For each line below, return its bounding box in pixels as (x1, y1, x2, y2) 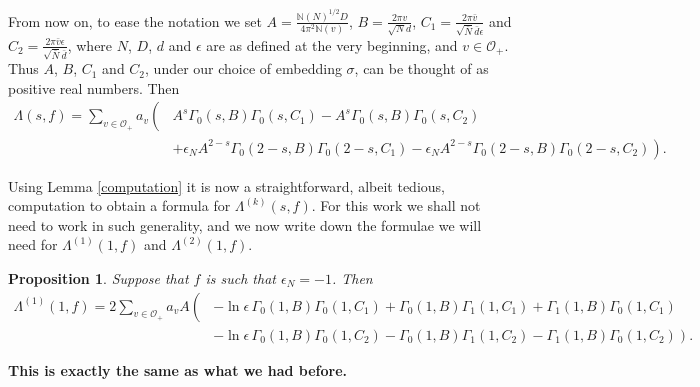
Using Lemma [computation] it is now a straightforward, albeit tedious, (8, 175, 445, 196)
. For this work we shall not (311, 195, 481, 216)
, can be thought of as (354, 58, 489, 79)
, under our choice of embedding (145, 58, 342, 79)
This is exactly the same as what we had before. (8, 359, 348, 380)
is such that (205, 267, 276, 288)
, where (67, 34, 113, 55)
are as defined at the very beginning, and (206, 34, 458, 55)
